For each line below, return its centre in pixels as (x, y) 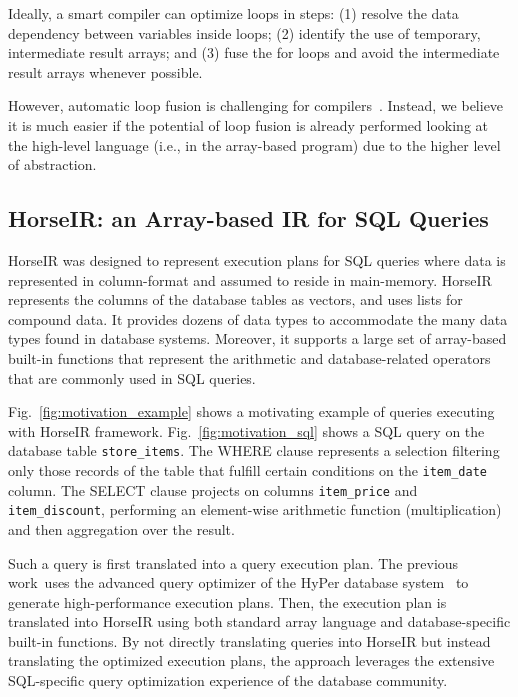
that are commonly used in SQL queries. (132, 377)
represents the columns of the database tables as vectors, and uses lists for (235, 299)
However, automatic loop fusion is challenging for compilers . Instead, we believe (256, 105)
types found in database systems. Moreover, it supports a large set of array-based (257, 338)
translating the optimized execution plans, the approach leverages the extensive (251, 660)
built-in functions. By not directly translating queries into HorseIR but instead (249, 640)
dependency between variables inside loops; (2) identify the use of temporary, (244, 32)
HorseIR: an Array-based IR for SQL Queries (248, 218)
